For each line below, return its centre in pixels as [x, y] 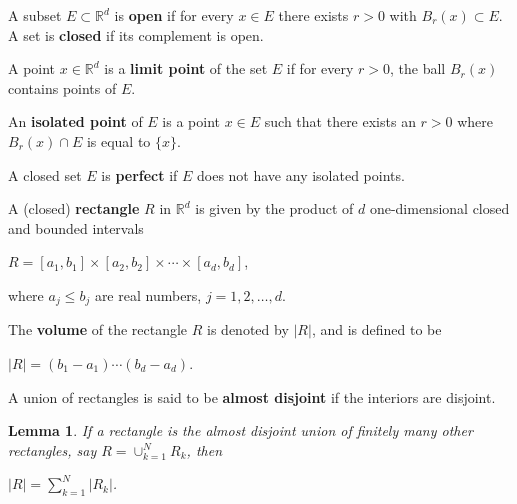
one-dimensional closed [439, 208]
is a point [191, 121]
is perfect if [139, 174]
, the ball [418, 68]
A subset [35, 15]
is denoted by [248, 329]
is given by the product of [274, 208]
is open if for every [174, 15]
